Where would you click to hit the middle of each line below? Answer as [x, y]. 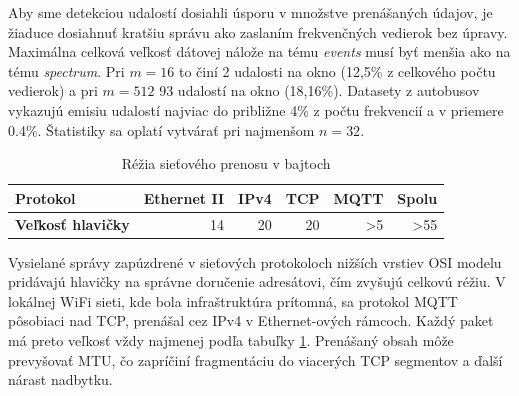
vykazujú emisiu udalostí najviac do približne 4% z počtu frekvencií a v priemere [256, 109]
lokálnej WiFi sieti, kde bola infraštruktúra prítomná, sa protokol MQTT [233, 300]
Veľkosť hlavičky [72, 223]
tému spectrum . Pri [66, 70]
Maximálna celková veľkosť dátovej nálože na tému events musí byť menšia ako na [259, 51]
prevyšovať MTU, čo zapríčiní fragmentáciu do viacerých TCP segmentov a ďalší [255, 359]
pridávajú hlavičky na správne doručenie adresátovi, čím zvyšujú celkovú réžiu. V [257, 281]
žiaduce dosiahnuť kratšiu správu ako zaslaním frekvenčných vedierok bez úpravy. [258, 31]
